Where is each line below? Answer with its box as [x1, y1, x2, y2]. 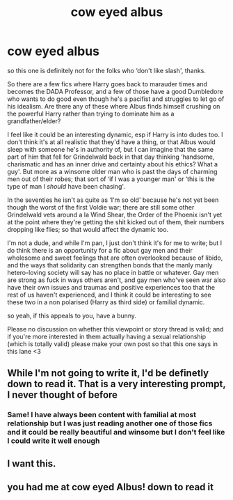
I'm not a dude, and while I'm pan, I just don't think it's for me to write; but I [7, 238, 223, 247]
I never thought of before [7, 389, 118, 401]
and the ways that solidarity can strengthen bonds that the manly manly [7, 260, 213, 269]
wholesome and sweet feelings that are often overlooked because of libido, [7, 253, 223, 262]
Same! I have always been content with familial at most [7, 410, 197, 420]
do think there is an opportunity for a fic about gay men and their [7, 246, 193, 254]
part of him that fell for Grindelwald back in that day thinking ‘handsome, [7, 153, 215, 161]
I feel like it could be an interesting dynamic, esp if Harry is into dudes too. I [7, 130, 224, 139]
